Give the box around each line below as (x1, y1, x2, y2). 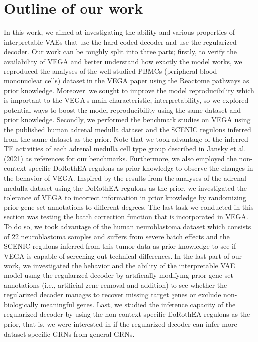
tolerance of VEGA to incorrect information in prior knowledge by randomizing (4, 192, 246, 203)
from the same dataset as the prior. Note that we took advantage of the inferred (4, 134, 248, 144)
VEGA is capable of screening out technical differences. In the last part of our (4, 250, 242, 261)
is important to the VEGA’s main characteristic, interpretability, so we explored (4, 95, 249, 105)
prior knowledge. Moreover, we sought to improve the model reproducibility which (4, 85, 254, 95)
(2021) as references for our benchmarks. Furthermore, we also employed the (4, 153, 237, 163)
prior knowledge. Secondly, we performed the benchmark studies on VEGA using (4, 114, 251, 125)
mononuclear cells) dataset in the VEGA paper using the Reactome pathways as (4, 75, 249, 86)
